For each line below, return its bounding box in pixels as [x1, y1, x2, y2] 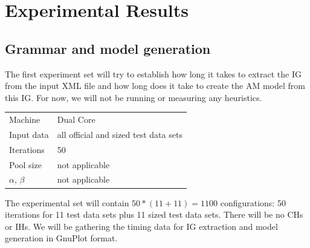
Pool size [9, 158, 42, 171]
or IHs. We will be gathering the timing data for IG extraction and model [5, 220, 278, 232]
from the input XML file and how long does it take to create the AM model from [5, 79, 305, 92]
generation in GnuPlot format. [5, 232, 118, 244]
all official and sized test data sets [57, 128, 182, 140]
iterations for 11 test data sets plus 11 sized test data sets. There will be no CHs [5, 208, 303, 221]
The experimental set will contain [5, 196, 129, 209]
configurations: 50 [220, 196, 286, 209]
